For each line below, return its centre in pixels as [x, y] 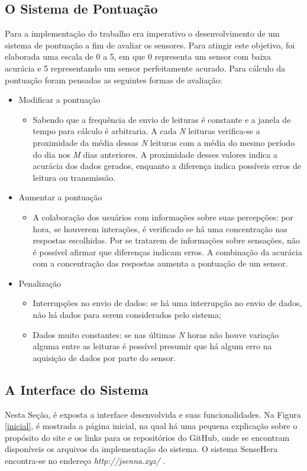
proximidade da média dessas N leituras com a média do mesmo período [164, 142]
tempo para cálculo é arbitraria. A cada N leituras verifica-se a [146, 131]
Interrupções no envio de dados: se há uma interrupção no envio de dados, [167, 303]
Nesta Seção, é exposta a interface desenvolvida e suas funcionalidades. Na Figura [153, 414]
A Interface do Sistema [77, 389]
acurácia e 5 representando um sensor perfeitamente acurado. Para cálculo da [145, 68]
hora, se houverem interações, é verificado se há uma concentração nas [160, 228]
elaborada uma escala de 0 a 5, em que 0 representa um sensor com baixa [138, 56]
